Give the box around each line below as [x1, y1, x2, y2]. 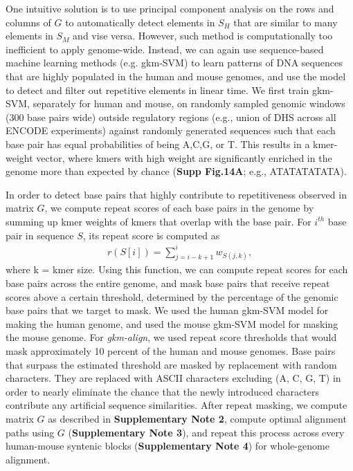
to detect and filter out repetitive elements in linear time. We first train [6, 82, 309, 97]
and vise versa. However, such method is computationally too [73, 28, 333, 43]
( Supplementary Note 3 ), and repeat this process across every [68, 425, 345, 439]
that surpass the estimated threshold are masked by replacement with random [6, 357, 337, 371]
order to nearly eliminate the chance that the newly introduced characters [6, 384, 319, 398]
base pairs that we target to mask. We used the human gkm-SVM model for [6, 303, 329, 317]
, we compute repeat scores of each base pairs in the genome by [44, 201, 314, 215]
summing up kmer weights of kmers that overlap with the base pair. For [6, 214, 311, 228]
